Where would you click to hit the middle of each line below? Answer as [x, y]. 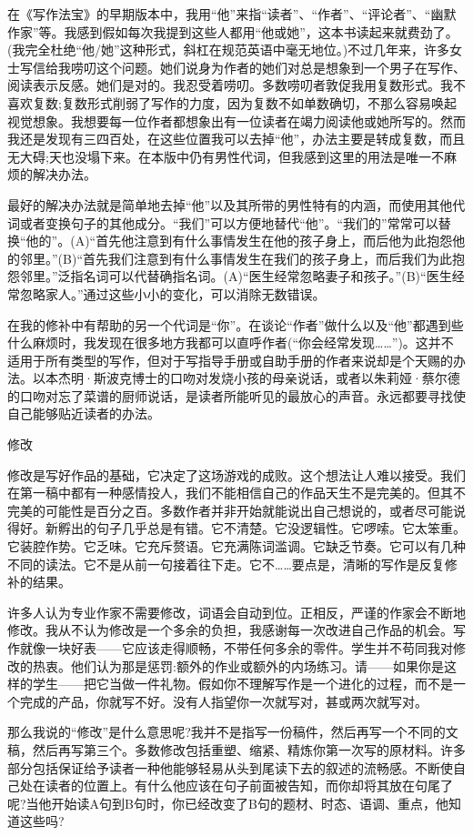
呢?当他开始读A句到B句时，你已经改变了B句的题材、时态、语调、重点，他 [228, 803]
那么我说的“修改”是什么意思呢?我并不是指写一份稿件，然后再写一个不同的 [226, 732]
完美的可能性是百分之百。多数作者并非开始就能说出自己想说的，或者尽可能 [230, 510]
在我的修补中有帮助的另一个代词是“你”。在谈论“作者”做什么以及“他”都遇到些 [236, 324]
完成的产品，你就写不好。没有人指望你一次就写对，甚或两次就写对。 [223, 701]
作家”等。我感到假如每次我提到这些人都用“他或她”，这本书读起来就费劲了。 [233, 31]
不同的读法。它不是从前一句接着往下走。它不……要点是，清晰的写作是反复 [226, 564]
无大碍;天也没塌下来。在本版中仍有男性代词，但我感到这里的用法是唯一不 [226, 156]
